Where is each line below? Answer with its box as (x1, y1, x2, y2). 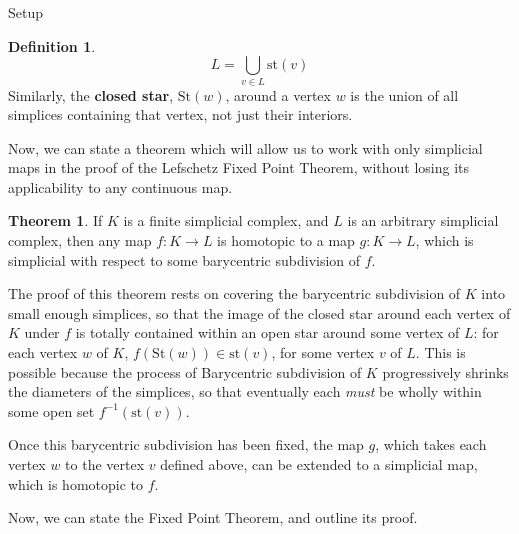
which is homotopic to (8, 473, 144, 494)
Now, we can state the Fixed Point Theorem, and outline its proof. (8, 507, 418, 528)
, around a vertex (225, 84, 331, 105)
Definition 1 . (8, 35, 96, 56)
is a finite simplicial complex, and (123, 210, 329, 231)
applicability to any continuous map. (8, 176, 233, 197)
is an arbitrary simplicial (347, 210, 499, 231)
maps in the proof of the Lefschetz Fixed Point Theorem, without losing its (8, 157, 470, 178)
